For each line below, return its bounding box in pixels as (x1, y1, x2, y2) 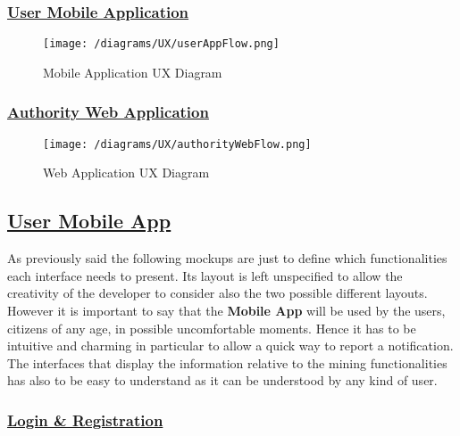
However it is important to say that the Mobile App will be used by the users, (7, 300, 446, 319)
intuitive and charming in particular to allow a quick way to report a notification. (7, 336, 454, 355)
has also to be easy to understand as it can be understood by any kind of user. (7, 371, 438, 390)
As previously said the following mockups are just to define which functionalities (7, 249, 447, 267)
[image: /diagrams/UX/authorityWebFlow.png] (43, 137, 312, 151)
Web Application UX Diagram (43, 163, 210, 182)
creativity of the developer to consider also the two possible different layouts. (7, 284, 428, 302)
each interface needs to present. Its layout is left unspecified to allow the (7, 266, 403, 284)
